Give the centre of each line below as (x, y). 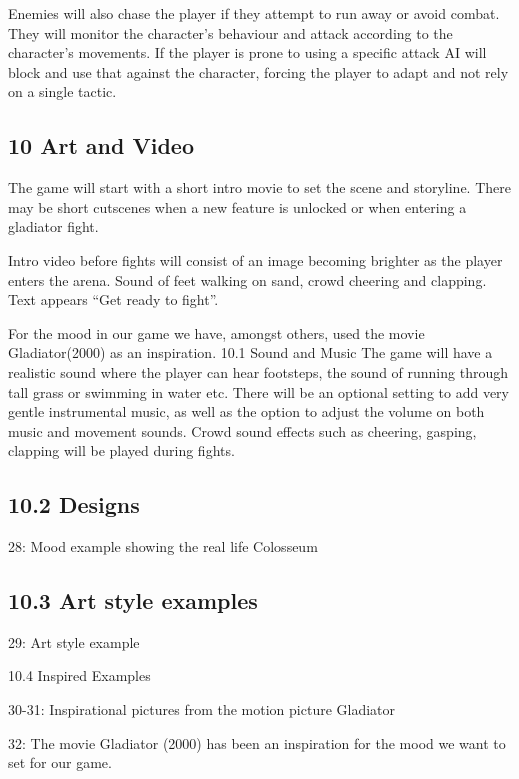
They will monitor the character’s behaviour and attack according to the (230, 32)
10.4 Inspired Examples (79, 675)
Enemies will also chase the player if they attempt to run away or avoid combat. (254, 13)
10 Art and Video (101, 145)
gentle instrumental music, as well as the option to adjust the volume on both (246, 411)
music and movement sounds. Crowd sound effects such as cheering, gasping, (242, 430)
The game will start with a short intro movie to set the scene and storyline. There (259, 187)
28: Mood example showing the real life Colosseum (163, 546)
